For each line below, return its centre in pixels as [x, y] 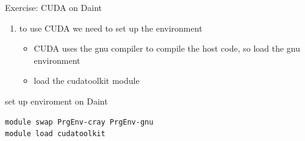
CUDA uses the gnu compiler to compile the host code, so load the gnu [167, 48]
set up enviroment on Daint [56, 101]
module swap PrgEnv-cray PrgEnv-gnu [79, 122]
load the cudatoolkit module [87, 81]
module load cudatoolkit [55, 134]
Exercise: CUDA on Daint [53, 7]
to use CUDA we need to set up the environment [111, 28]
